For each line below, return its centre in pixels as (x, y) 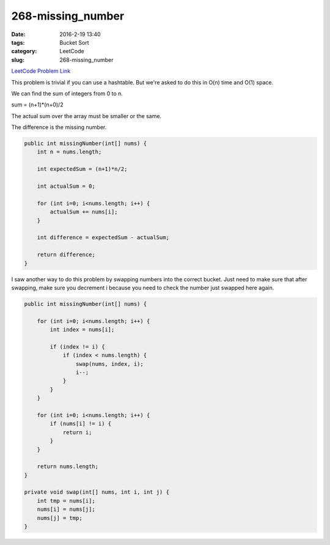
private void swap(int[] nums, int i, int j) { (97, 492)
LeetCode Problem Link (41, 71)
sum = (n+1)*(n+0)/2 (37, 105)
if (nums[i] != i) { (81, 424)
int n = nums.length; (69, 152)
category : (24, 51)
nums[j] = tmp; (60, 518)
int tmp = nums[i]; (66, 501)
